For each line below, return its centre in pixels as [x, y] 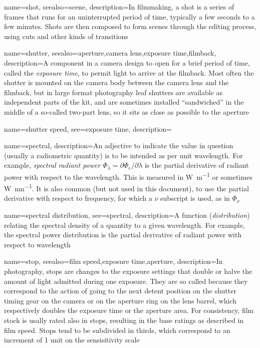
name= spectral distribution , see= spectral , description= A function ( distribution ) [127, 215]
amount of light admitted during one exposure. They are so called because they [126, 281]
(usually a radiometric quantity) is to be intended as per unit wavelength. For [123, 155]
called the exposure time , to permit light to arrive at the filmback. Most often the [129, 72]
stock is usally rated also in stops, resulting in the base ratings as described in [124, 320]
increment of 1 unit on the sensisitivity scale [72, 340]
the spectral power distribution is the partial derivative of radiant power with [123, 235]
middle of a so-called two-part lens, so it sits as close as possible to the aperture [126, 111]
